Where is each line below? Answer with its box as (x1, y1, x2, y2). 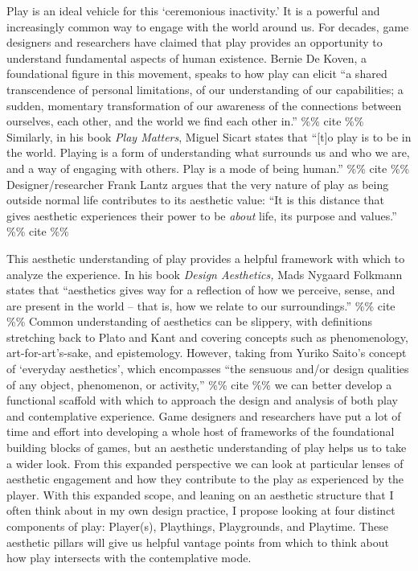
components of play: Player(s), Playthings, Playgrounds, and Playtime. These (6, 518, 388, 534)
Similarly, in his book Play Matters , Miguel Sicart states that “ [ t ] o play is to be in (6, 128, 412, 145)
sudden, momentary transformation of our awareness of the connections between (6, 97, 402, 113)
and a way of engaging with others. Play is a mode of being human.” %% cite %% (6, 159, 410, 176)
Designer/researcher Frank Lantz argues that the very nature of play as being (6, 175, 389, 192)
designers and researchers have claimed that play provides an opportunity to (6, 34, 383, 51)
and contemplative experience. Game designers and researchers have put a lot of (6, 407, 401, 424)
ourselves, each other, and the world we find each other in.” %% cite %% (6, 113, 364, 129)
